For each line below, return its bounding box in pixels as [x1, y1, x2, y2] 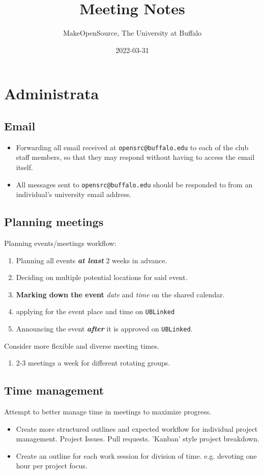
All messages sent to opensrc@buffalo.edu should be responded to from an [16, 179, 253, 189]
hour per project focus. [16, 460, 87, 471]
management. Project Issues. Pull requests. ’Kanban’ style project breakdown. [16, 433, 259, 444]
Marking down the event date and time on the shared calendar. [16, 289, 225, 299]
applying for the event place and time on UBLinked [16, 306, 175, 317]
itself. [16, 161, 33, 172]
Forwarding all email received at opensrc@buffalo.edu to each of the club [16, 142, 249, 152]
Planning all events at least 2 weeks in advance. [16, 255, 167, 265]
